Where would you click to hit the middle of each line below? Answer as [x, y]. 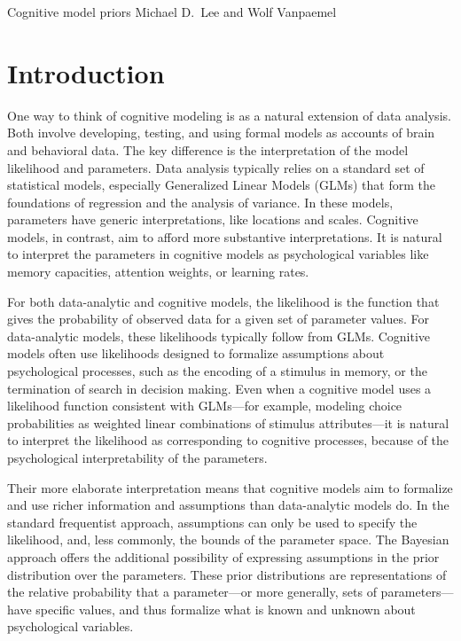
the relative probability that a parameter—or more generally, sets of [192, 592]
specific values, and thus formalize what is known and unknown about [226, 609]
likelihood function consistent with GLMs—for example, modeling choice [205, 406]
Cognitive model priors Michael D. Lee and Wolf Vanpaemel [172, 12]
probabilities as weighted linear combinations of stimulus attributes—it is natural [228, 422]
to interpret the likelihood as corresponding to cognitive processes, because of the [228, 440]
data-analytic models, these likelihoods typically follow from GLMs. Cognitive [219, 336]
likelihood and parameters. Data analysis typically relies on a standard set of [216, 167]
